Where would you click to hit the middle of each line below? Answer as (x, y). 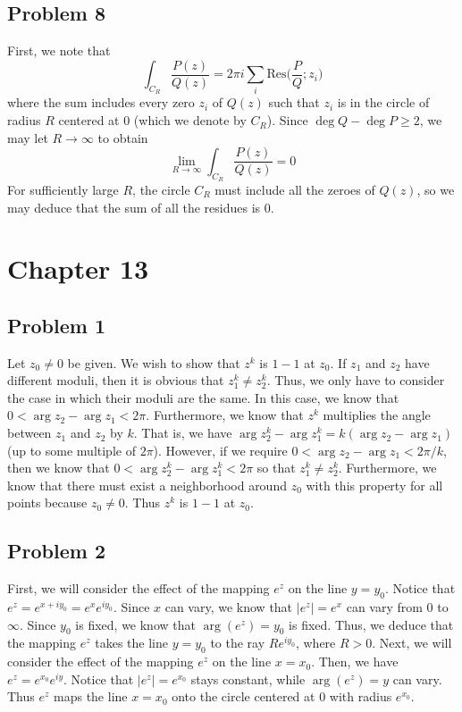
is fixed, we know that (135, 624)
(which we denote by (190, 120)
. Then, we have (355, 662)
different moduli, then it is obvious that (116, 380)
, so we (436, 189)
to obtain (123, 137)
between (29, 433)
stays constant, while (248, 678)
